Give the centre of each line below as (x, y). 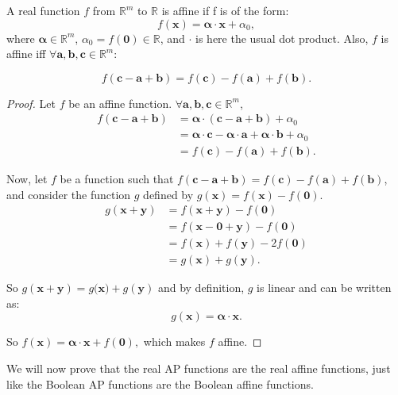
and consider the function (69, 194)
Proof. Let (31, 103)
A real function (43, 10)
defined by (168, 194)
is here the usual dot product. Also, (282, 38)
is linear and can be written (324, 288)
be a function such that (117, 178)
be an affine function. (120, 103)
